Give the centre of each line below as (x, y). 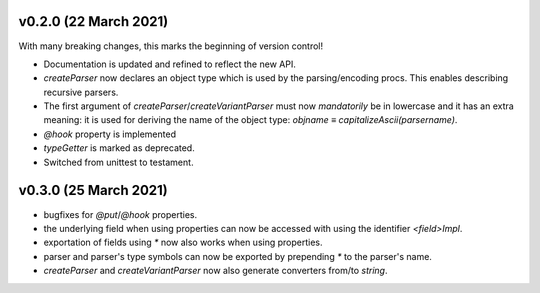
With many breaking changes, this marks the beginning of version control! (171, 46)
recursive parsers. (81, 92)
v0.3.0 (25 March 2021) (93, 190)
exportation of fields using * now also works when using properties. (183, 242)
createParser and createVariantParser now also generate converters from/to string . (215, 271)
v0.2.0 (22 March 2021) (93, 21)
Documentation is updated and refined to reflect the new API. (170, 64)
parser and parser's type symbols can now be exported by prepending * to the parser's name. (237, 256)
